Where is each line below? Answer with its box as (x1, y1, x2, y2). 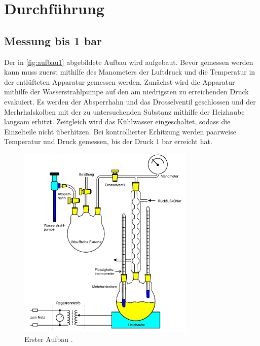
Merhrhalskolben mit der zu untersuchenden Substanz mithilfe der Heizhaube (4, 106, 245, 117)
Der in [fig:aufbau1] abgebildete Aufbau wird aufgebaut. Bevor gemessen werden (4, 56, 253, 67)
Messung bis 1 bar (4, 32, 102, 48)
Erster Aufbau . (24, 333, 73, 344)
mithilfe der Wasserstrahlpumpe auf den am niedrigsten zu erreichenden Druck (4, 86, 249, 97)
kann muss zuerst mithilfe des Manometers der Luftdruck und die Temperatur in (4, 66, 255, 77)
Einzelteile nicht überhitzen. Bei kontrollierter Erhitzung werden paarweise (4, 126, 236, 136)
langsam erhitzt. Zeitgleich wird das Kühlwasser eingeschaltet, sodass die (4, 116, 231, 127)
